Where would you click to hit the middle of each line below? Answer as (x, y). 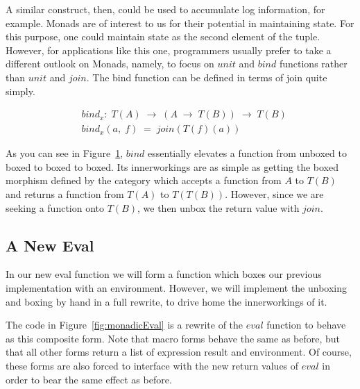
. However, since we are (274, 194)
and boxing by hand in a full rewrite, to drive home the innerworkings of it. (166, 301)
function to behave (306, 325)
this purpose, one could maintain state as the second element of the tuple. (163, 36)
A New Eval (50, 245)
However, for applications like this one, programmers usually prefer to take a (169, 50)
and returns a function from (65, 194)
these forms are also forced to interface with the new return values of (152, 365)
